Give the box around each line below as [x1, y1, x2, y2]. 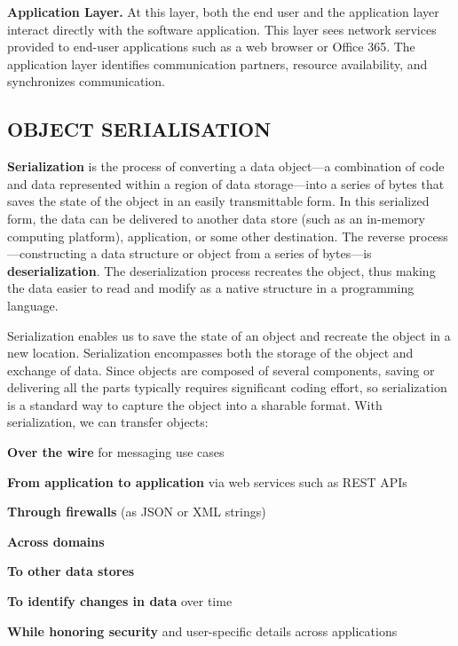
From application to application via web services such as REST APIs [7, 472, 407, 491]
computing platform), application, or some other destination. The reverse [7, 226, 406, 245]
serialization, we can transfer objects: [7, 413, 209, 431]
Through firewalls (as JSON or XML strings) [7, 502, 266, 521]
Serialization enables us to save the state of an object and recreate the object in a [7, 326, 451, 344]
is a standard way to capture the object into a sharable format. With [7, 395, 383, 414]
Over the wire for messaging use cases [7, 443, 225, 461]
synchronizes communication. [7, 72, 165, 91]
